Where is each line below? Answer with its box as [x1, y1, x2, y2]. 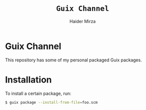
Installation [5, 74, 52, 85]
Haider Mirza [69, 18, 96, 24]
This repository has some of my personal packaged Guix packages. [5, 57, 142, 63]
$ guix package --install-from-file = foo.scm [5, 100, 98, 105]
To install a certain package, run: [5, 90, 71, 96]
